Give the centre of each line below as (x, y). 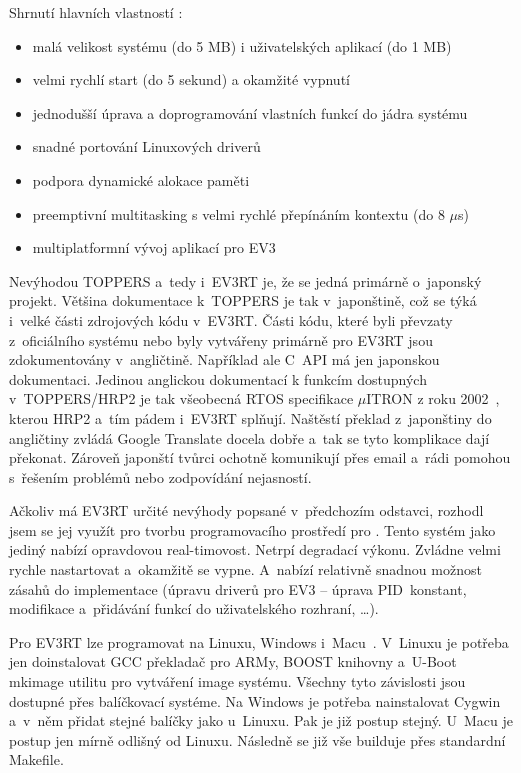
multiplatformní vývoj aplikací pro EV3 (154, 247)
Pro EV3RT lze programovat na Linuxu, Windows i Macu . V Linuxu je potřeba (259, 641)
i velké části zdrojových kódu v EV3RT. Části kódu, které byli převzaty (231, 319)
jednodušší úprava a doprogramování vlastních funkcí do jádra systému (250, 112)
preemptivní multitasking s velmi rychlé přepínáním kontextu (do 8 (238, 213)
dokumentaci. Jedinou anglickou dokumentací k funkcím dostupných (218, 378)
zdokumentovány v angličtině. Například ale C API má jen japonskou (224, 359)
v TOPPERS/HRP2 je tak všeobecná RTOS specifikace (181, 398)
